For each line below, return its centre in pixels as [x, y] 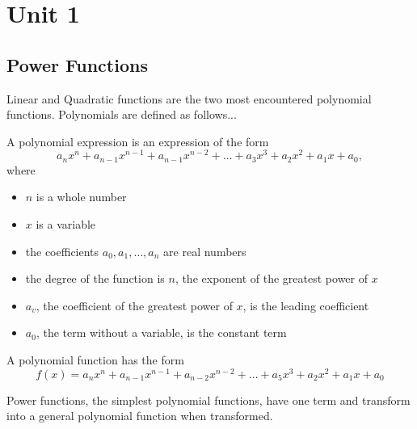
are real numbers [205, 251]
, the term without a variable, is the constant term [161, 332]
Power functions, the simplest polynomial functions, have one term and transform [208, 400]
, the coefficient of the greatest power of [134, 305]
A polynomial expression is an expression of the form [138, 141]
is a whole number [81, 197]
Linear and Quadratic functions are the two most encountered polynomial [189, 98]
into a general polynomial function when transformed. [140, 416]
